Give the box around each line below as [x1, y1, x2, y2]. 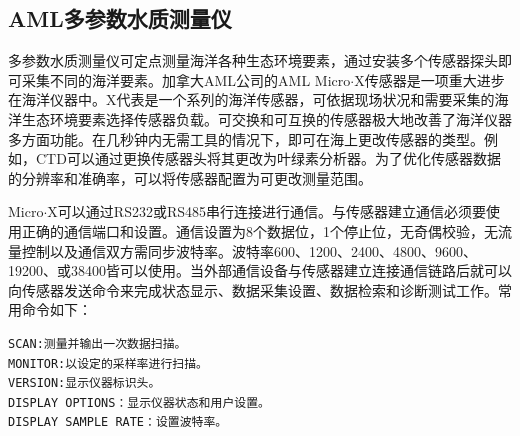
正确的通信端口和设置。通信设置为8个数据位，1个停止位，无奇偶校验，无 [21, 220, 498, 241]
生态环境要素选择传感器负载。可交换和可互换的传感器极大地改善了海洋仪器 [21, 108, 512, 129]
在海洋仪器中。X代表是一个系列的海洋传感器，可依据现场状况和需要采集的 [8, 89, 495, 110]
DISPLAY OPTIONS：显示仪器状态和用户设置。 [8, 395, 270, 410]
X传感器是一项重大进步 [354, 69, 505, 90]
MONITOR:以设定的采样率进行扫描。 [8, 356, 208, 371]
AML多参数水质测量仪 [8, 3, 232, 34]
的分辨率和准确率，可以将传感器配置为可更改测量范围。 [8, 167, 372, 188]
